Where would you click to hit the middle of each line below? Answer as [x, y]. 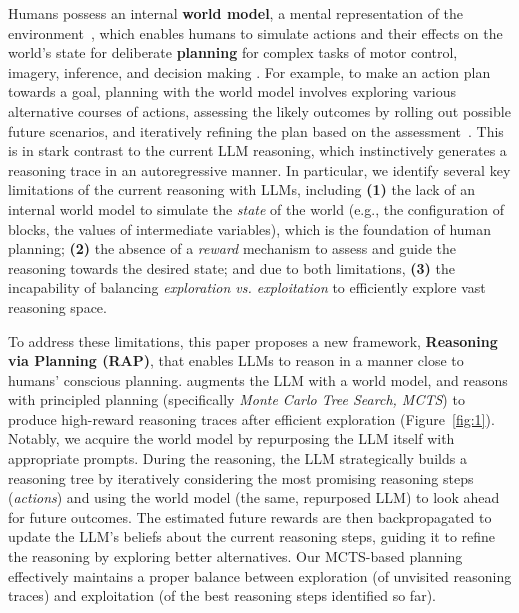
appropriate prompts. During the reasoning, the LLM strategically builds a [237, 458]
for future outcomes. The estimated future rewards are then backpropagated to [250, 516]
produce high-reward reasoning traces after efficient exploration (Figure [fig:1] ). [251, 418]
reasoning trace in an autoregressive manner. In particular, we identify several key [259, 169]
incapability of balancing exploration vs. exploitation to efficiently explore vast [247, 287]
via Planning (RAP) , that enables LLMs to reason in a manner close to [236, 360]
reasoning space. [57, 306]
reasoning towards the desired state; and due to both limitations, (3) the [231, 267]
